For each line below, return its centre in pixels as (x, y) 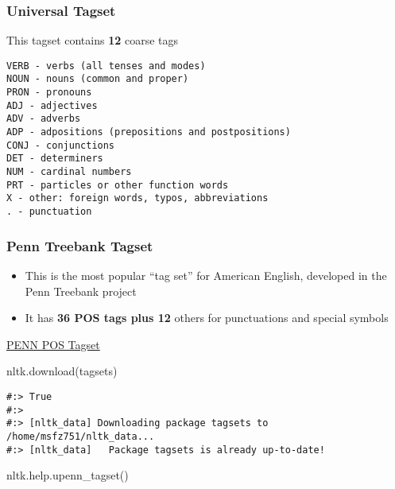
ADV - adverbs (44, 119)
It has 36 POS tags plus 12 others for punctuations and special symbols (207, 318)
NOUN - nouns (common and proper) (98, 79)
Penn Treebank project (81, 291)
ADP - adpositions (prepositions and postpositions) (149, 132)
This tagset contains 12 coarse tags (92, 40)
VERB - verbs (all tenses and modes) (106, 66)
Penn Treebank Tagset (80, 245)
